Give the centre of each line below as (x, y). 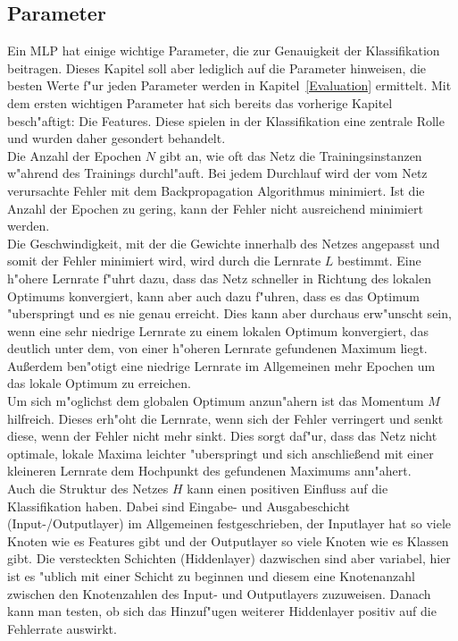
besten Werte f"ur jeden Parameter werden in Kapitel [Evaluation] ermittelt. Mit (229, 85)
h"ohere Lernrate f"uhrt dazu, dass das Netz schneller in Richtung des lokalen (219, 278)
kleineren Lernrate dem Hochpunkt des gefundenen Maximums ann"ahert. (209, 471)
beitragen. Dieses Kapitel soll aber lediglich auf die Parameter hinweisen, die (217, 67)
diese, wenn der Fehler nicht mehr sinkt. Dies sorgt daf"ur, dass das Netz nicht (222, 436)
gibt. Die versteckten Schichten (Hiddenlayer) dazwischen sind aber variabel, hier (229, 558)
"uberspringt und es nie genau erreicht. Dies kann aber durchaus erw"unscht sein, (229, 313)
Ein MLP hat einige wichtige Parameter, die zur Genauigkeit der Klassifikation (224, 51)
